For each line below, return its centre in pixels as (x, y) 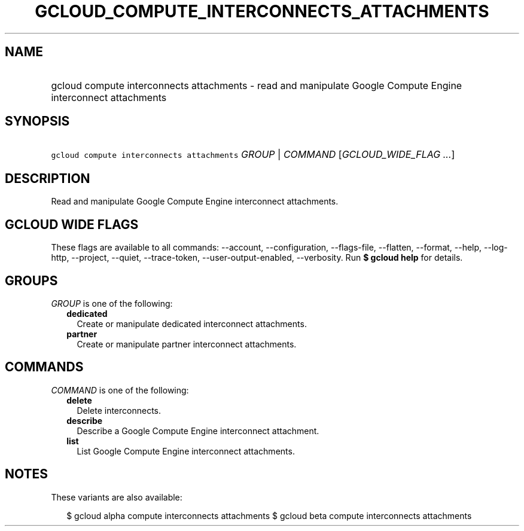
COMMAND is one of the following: (120, 390)
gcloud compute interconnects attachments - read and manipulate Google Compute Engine (257, 85)
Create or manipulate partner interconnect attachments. (187, 344)
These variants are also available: (117, 497)
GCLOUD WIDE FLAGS (72, 224)
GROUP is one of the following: (112, 303)
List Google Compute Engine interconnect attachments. (186, 451)
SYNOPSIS (37, 121)
